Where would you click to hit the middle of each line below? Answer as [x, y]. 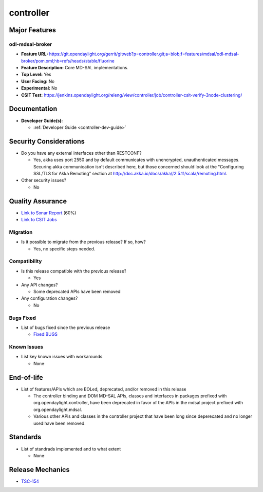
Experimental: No [39, 88]
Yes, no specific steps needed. [64, 248]
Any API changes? [39, 285]
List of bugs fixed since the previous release [66, 328]
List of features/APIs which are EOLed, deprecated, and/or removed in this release [104, 389]
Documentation [33, 109]
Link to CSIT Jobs [39, 220]
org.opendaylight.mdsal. [58, 410]
